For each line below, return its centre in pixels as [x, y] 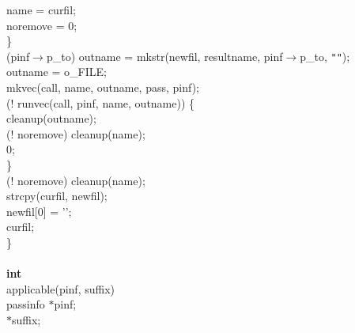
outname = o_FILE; [57, 72]
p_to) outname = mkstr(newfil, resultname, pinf [164, 56]
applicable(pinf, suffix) [61, 288]
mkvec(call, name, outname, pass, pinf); [103, 87]
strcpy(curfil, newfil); [57, 196]
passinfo [26, 304]
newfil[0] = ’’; [39, 211]
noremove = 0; [42, 25]
